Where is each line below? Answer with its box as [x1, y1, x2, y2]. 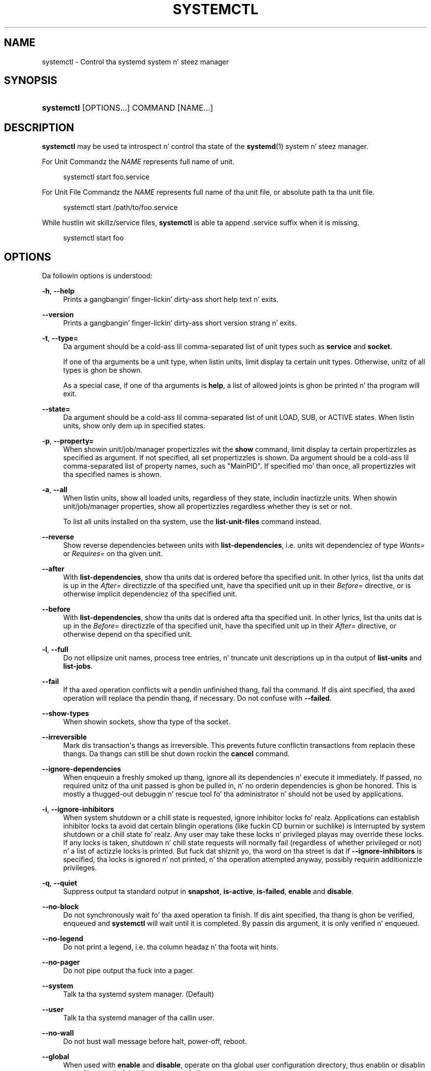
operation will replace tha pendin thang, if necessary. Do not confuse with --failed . [63, 694, 332, 703]
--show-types [42, 709, 89, 718]
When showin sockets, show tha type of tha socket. [63, 717, 231, 726]
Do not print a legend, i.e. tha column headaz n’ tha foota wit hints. [63, 943, 278, 952]
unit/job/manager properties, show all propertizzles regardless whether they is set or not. [63, 502, 352, 511]
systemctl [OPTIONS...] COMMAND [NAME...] [42, 103, 214, 113]
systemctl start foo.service [63, 173, 150, 181]
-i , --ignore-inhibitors [42, 805, 114, 814]
